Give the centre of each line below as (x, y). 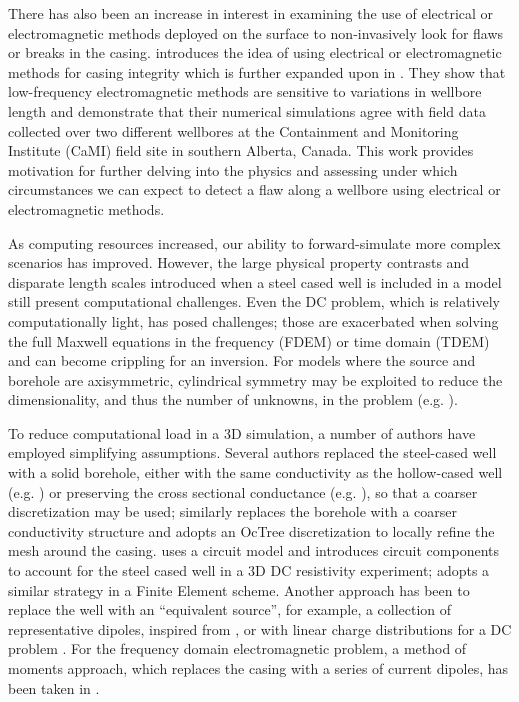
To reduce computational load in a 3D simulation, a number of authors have (242, 432)
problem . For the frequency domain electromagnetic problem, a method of (237, 648)
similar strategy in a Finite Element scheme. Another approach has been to (239, 589)
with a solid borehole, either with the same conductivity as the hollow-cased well (255, 472)
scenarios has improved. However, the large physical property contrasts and (239, 262)
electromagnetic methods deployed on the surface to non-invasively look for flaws (256, 32)
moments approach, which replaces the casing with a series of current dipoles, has (258, 668)
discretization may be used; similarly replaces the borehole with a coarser (232, 511)
